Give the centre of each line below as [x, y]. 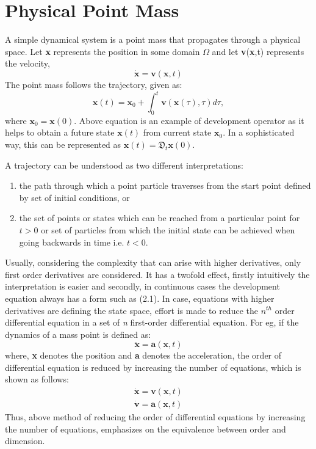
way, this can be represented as [63, 144]
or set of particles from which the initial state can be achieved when [168, 229]
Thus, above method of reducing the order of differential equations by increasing [155, 417]
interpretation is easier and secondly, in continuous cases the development [142, 286]
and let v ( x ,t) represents [258, 51]
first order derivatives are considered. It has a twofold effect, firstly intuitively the [157, 274]
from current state [177, 132]
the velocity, [27, 63]
